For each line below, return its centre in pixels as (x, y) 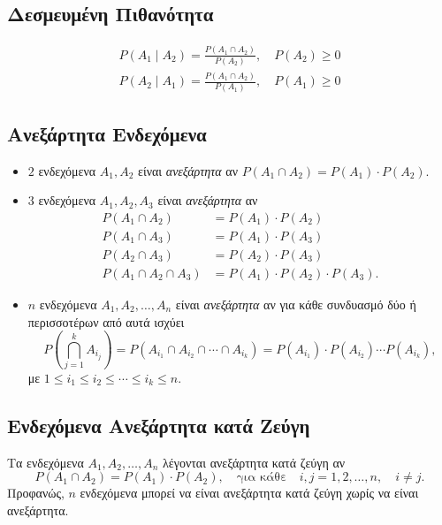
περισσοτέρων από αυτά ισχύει (106, 321)
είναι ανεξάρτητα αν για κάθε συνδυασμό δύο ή (296, 304)
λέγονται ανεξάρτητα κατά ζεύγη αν (254, 462)
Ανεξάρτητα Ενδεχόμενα (107, 133)
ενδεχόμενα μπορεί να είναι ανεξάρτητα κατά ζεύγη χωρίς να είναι (249, 493)
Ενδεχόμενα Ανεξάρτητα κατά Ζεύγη (159, 425)
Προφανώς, (36, 493)
